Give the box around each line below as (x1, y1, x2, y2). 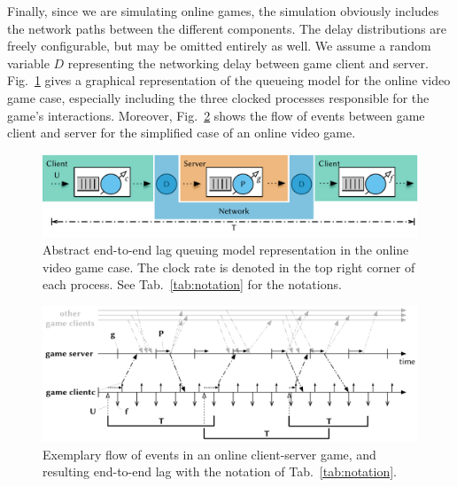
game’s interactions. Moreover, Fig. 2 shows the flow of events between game (7, 106, 425, 124)
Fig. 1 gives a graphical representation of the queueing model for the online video (7, 71, 451, 90)
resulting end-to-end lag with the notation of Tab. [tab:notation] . (43, 462, 397, 481)
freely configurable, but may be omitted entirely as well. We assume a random (7, 36, 431, 55)
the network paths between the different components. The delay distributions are (7, 19, 446, 37)
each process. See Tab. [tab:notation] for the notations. (43, 275, 342, 294)
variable (7, 53, 50, 72)
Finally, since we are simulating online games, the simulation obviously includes (7, 2, 439, 20)
